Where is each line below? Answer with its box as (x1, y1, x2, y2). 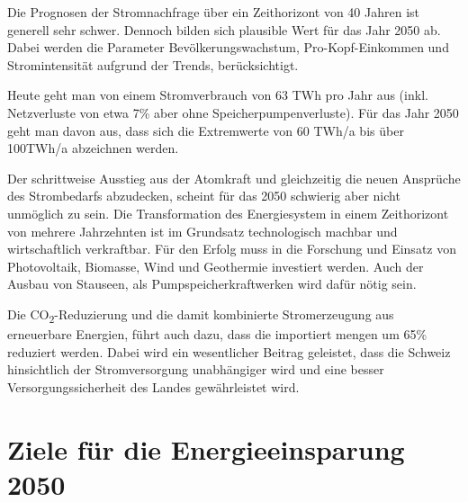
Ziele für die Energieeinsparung (7, 430, 405, 467)
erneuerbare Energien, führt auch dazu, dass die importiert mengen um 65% (7, 325, 427, 344)
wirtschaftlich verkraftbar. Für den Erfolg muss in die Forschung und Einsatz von (7, 239, 456, 258)
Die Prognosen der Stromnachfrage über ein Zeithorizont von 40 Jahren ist (7, 3, 419, 21)
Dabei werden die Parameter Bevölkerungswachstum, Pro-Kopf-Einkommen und (7, 38, 449, 57)
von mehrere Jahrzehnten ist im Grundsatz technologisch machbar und (7, 221, 398, 240)
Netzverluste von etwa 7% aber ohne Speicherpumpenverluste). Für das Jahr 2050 (7, 103, 459, 121)
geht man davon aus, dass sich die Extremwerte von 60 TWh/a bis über (7, 121, 404, 139)
